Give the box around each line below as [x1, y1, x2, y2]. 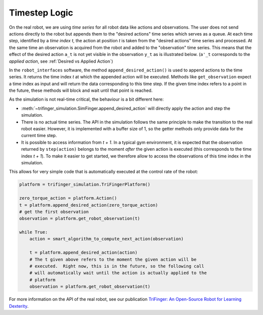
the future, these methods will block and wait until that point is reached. [9, 87, 153, 93]
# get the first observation [19, 209, 89, 214]
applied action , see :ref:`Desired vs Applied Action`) [9, 58, 113, 64]
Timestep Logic [9, 7, 73, 18]
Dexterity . [9, 303, 29, 309]
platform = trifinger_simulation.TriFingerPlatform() [19, 182, 150, 187]
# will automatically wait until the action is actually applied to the [29, 270, 207, 276]
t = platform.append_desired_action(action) [29, 250, 138, 255]
